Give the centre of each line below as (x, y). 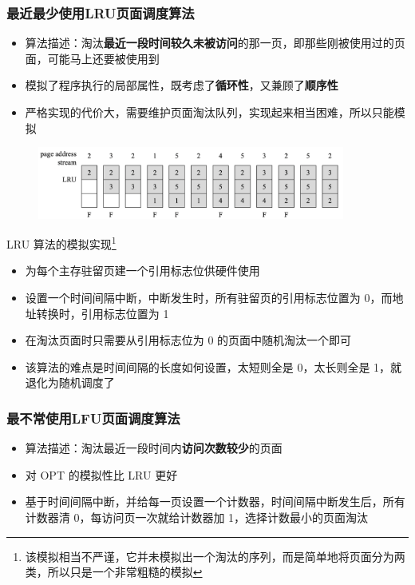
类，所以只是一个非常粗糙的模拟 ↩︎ (114, 572)
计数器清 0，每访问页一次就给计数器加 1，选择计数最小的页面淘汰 (197, 517)
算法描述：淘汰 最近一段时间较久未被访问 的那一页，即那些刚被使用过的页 (215, 43)
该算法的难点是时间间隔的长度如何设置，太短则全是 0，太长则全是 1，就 (213, 366)
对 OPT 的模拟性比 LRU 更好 (101, 474)
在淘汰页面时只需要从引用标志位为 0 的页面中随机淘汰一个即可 (188, 340)
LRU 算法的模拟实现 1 (61, 243)
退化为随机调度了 (70, 382)
